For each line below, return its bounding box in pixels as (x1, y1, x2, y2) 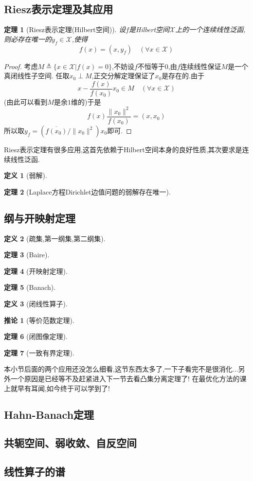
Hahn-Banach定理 (4, 407, 94, 422)
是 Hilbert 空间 (129, 24, 170, 35)
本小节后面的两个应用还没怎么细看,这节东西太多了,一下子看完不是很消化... (4, 364, 238, 374)
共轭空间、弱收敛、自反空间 (4, 435, 137, 450)
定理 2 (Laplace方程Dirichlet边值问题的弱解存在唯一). (4, 186, 171, 196)
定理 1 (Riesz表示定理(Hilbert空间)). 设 (4, 24, 126, 35)
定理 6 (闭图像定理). (4, 331, 68, 341)
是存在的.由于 (162, 71, 205, 81)
